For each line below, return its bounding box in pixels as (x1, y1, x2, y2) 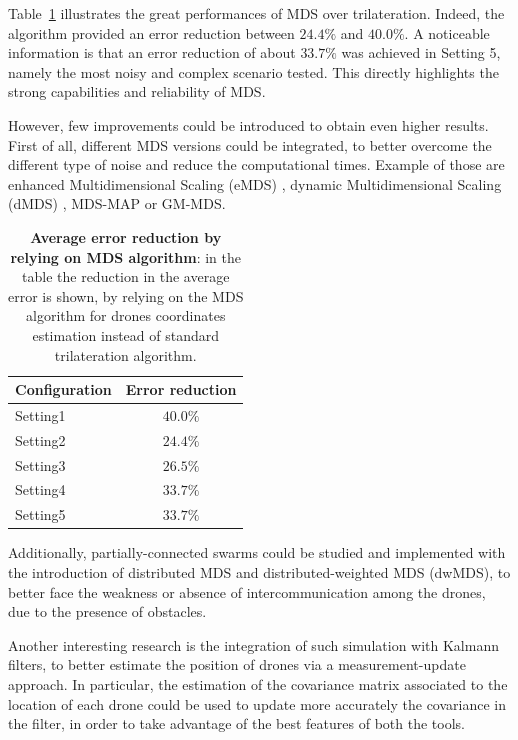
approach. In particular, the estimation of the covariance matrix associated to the (8, 673, 508, 694)
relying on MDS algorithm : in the (10, 246, 241, 267)
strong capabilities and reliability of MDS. (8, 81, 266, 102)
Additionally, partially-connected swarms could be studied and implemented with (8, 542, 506, 563)
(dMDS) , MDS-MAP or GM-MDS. (8, 193, 226, 214)
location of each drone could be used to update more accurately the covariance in (8, 693, 506, 714)
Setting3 (15, 454, 66, 475)
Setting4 (15, 479, 66, 500)
